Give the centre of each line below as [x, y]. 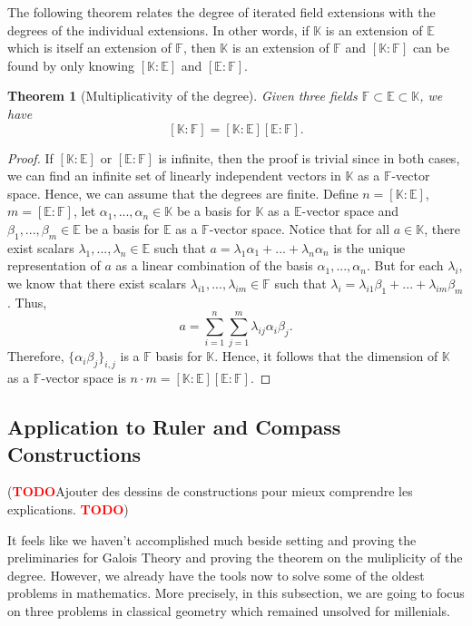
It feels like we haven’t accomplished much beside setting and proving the [212, 539]
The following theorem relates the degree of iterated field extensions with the [221, 12]
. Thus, [27, 302]
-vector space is [84, 378]
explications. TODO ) [68, 509]
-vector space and [350, 211]
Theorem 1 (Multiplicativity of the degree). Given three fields [182, 96]
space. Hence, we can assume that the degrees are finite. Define [183, 193]
